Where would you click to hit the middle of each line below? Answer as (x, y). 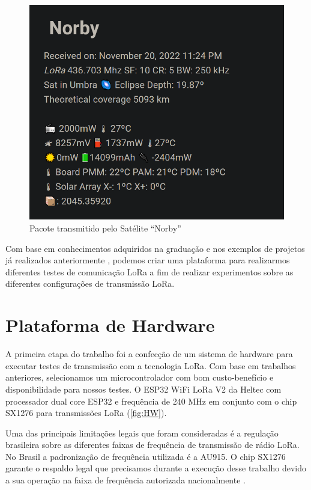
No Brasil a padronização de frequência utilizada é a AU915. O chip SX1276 (146, 456)
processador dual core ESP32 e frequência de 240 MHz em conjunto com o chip (151, 401)
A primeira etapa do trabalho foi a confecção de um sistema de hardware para (149, 354)
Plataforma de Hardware (110, 325)
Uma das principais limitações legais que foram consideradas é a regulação (142, 433)
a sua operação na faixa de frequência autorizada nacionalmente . (125, 480)
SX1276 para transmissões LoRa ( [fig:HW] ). (86, 413)
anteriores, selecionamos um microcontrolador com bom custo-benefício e (140, 377)
